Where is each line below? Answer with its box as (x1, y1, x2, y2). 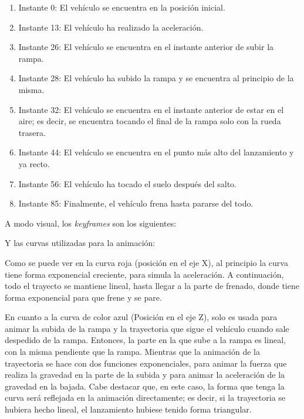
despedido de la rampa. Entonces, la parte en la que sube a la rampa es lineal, (5, 334, 286, 346)
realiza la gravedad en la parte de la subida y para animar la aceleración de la (5, 368, 285, 381)
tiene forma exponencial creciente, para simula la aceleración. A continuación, (5, 268, 284, 280)
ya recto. (18, 157, 50, 169)
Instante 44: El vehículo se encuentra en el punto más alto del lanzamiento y (18, 146, 294, 158)
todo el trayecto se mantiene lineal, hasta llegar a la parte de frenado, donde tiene (5, 280, 299, 292)
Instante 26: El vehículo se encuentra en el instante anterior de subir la (18, 41, 274, 53)
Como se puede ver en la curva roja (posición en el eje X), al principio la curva (5, 256, 288, 268)
